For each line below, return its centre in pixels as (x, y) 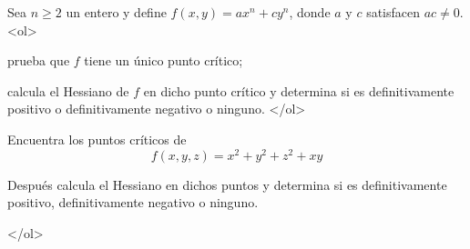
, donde (310, 12)
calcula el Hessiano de (68, 90)
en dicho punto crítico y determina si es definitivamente (299, 90)
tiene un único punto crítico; (163, 60)
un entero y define (116, 12)
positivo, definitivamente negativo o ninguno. (133, 202)
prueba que (39, 60)
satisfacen (393, 12)
